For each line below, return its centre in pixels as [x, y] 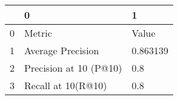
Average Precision [62, 50]
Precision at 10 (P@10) [73, 68]
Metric [38, 33]
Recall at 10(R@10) [66, 85]
